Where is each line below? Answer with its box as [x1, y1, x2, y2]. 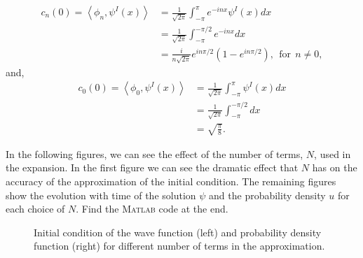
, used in [314, 146, 351, 161]
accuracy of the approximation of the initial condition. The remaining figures [6, 174, 336, 189]
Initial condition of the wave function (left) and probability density [34, 224, 322, 239]
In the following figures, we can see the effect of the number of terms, [6, 146, 303, 161]
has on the [312, 160, 357, 175]
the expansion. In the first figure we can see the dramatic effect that [6, 160, 299, 175]
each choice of [6, 201, 65, 216]
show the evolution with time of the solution [6, 187, 196, 202]
